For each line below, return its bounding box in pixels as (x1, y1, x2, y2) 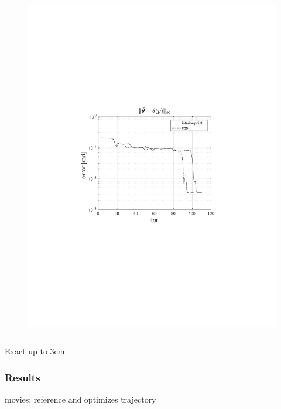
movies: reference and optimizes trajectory (5, 393, 156, 405)
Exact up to (5, 345, 47, 357)
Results (5, 370, 40, 384)
